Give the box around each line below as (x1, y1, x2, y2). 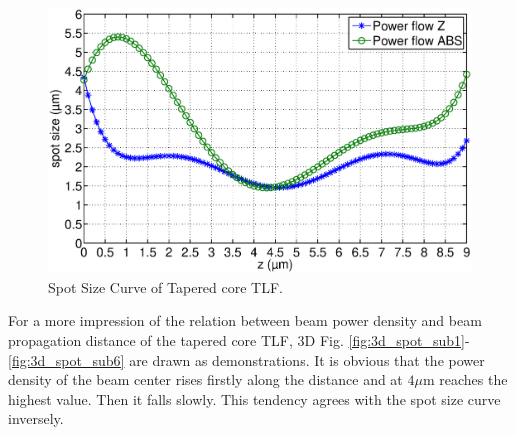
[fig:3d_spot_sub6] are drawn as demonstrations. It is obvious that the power (8, 349, 485, 370)
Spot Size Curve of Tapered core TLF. (48, 276, 284, 297)
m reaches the (422, 369, 508, 390)
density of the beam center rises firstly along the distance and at (8, 369, 403, 390)
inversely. (8, 408, 64, 429)
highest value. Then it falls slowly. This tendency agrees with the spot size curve (8, 388, 501, 409)
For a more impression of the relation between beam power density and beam (8, 310, 482, 331)
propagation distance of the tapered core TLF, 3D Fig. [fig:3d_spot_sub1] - (8, 330, 470, 351)
